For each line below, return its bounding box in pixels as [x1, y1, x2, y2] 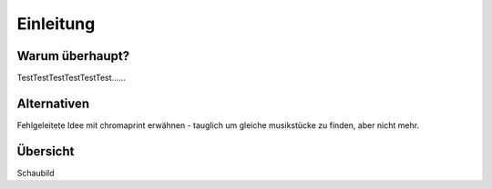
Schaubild [16, 167, 55, 178]
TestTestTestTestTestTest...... [16, 73, 127, 84]
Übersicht [16, 144, 75, 159]
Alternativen [16, 95, 90, 111]
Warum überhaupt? [16, 48, 130, 64]
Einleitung [16, 14, 96, 34]
